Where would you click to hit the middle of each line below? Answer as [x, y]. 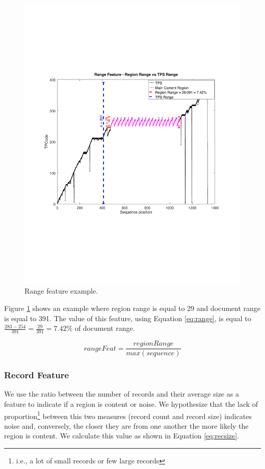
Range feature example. [61, 291]
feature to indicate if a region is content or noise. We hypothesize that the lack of [131, 403]
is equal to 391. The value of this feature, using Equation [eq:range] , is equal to [128, 318]
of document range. [105, 328]
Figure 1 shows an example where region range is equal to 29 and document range [132, 308]
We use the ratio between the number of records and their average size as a [122, 394]
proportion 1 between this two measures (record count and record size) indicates [128, 415]
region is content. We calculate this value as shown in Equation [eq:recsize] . [122, 436]
